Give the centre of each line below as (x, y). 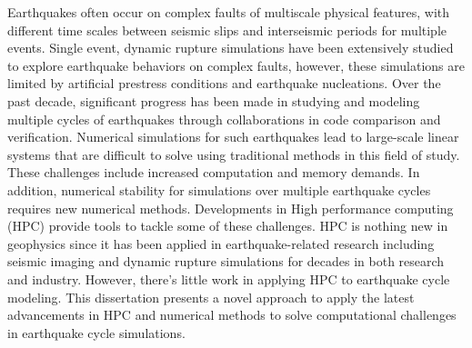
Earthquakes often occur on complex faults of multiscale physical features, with (229, 12)
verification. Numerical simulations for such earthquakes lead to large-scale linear (233, 137)
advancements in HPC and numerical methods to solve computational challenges (232, 315)
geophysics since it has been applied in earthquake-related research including (221, 243)
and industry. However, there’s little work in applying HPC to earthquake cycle (229, 278)
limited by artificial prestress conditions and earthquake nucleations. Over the (224, 83)
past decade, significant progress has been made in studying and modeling (214, 100)
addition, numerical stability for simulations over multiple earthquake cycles (219, 189)
